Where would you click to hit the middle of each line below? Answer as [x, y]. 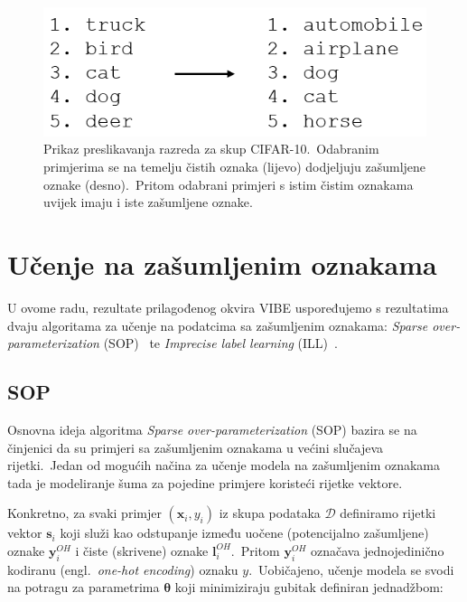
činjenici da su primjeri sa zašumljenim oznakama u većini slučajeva [196, 447]
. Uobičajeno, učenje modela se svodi [351, 569]
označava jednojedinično [377, 550]
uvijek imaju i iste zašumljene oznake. [148, 202]
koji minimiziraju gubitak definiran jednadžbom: [309, 587]
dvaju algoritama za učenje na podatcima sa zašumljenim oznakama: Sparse [218, 325]
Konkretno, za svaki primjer [84, 513]
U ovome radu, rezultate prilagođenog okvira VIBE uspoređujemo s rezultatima [228, 307]
